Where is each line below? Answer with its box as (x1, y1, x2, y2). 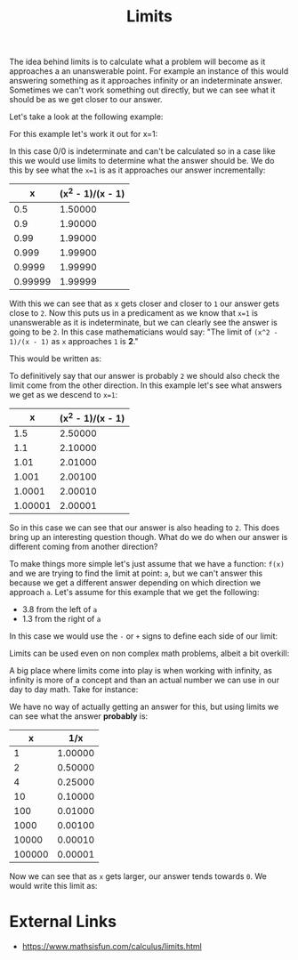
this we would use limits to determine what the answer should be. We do (9, 156, 275, 166)
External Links (9, 912, 117, 932)
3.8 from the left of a (21, 603, 98, 615)
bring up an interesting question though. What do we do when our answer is (9, 531, 288, 542)
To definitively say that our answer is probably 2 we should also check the (9, 370, 280, 381)
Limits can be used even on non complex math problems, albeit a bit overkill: (9, 648, 290, 658)
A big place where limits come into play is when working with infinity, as (9, 665, 273, 675)
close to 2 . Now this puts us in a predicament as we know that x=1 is (9, 307, 258, 318)
